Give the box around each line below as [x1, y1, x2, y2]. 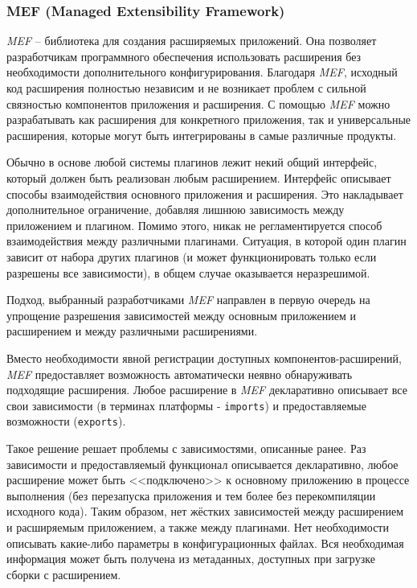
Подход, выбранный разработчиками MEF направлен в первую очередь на [6, 291, 370, 308]
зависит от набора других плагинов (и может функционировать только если [6, 248, 377, 265]
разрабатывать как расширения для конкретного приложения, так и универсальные [6, 111, 411, 128]
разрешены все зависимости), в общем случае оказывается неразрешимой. [6, 264, 370, 281]
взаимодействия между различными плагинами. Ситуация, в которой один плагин [6, 232, 407, 249]
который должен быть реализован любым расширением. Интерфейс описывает [6, 169, 391, 186]
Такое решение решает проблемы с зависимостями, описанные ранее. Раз [6, 440, 366, 456]
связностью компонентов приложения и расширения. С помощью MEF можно [6, 95, 390, 112]
